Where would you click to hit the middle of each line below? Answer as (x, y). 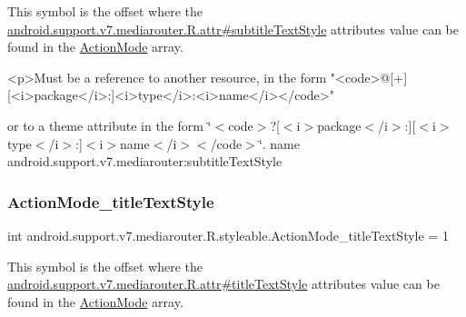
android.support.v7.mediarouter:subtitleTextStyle (145, 161)
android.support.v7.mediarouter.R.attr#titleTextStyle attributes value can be (223, 284)
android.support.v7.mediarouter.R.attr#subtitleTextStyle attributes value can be (233, 29)
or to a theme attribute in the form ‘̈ (109, 125)
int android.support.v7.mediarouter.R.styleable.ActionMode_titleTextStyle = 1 (228, 235)
